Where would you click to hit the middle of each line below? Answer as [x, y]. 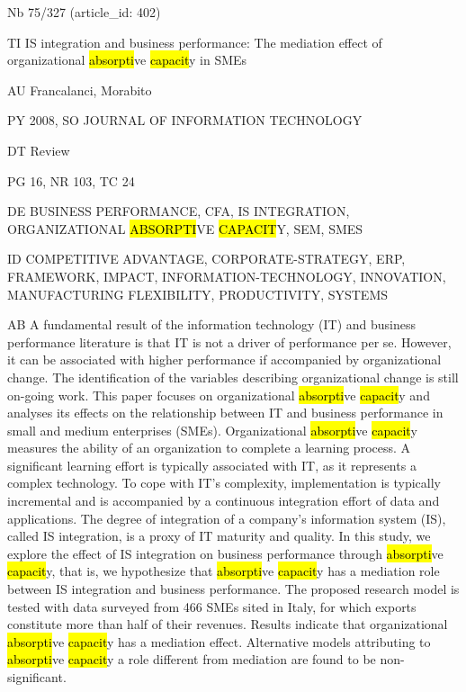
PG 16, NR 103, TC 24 [71, 180]
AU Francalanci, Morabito [80, 90]
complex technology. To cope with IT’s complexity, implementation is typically [224, 483]
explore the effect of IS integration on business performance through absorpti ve [225, 553]
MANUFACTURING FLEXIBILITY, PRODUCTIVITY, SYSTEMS [198, 294]
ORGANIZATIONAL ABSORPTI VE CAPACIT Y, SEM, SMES [185, 228]
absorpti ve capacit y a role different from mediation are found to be [192, 659]
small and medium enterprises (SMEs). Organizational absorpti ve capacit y [212, 430]
